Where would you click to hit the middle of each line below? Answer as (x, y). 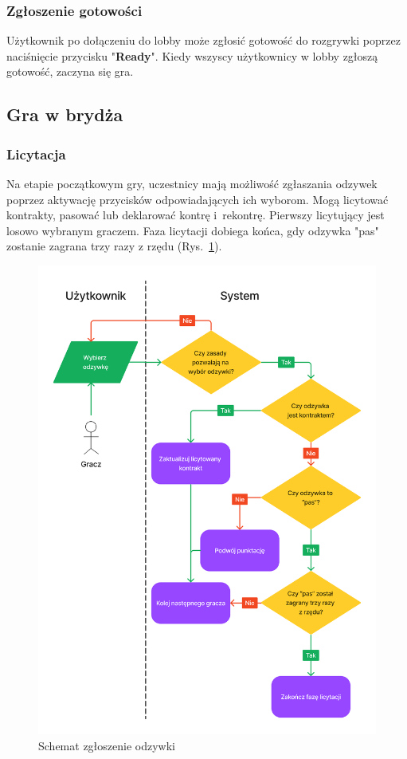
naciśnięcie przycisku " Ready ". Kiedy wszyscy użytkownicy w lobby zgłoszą (192, 55)
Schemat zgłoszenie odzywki (107, 745)
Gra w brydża (65, 114)
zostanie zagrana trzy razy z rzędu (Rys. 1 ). (114, 246)
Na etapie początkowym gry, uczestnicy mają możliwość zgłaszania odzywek (192, 183)
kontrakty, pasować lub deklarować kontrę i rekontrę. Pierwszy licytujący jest (196, 215)
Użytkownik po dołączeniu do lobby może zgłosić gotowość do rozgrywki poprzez (203, 40)
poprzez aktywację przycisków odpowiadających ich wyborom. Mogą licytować (198, 199)
